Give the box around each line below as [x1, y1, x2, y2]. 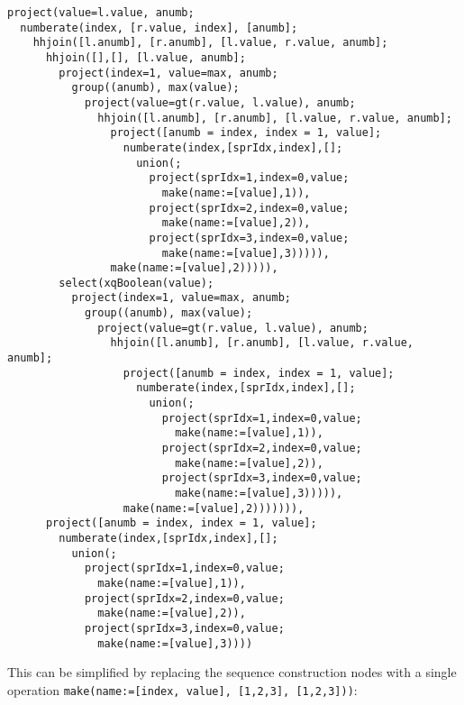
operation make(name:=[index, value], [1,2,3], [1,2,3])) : [7, 680, 358, 699]
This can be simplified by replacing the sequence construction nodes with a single [7, 663, 457, 682]
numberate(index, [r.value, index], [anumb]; [20, 21, 298, 34]
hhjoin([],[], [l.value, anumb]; [45, 50, 246, 64]
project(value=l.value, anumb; [7, 6, 195, 19]
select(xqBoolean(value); [59, 276, 214, 289]
